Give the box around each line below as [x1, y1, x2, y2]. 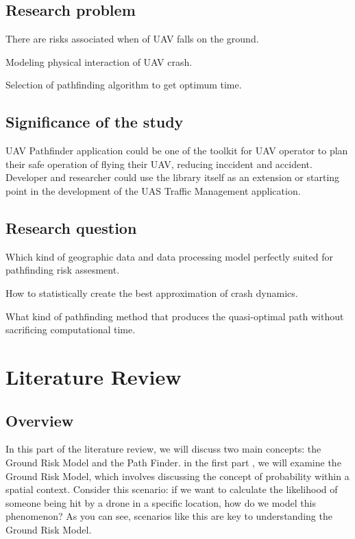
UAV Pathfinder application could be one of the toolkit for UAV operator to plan [5, 143, 348, 158]
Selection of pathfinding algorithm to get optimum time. [5, 77, 242, 92]
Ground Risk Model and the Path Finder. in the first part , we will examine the [5, 455, 341, 469]
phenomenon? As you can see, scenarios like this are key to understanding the [5, 509, 332, 523]
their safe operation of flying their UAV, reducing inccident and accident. [5, 156, 313, 171]
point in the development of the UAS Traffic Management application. [5, 183, 301, 197]
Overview [5, 409, 74, 431]
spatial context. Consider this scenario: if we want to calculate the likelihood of [5, 482, 338, 496]
